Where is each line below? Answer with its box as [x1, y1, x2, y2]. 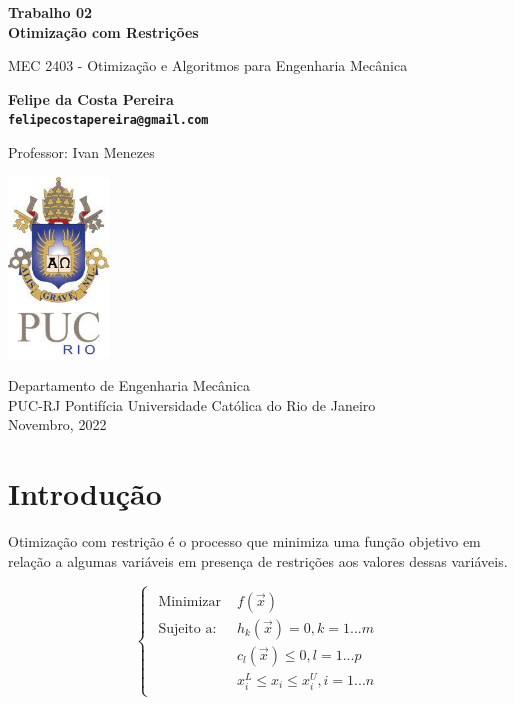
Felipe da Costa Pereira [8, 88, 174, 109]
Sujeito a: [158, 621, 217, 636]
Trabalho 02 [8, 2, 93, 22]
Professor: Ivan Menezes [8, 142, 155, 163]
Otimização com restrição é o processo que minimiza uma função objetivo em [8, 531, 481, 552]
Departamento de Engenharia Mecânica [8, 375, 250, 396]
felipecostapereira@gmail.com [8, 113, 209, 128]
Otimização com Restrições [8, 21, 199, 42]
